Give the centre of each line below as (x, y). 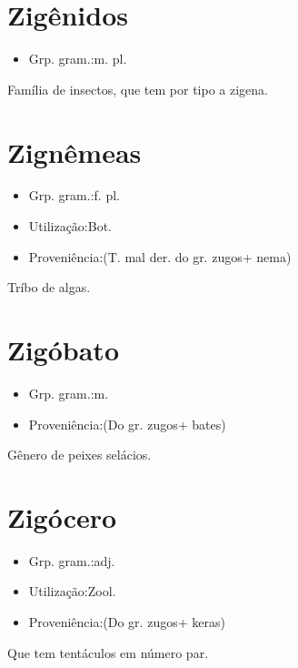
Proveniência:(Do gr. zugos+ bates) (127, 424)
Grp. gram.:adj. (72, 560)
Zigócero (62, 516)
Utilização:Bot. (70, 226)
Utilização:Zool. (72, 591)
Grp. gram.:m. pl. (78, 59)
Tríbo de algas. (49, 287)
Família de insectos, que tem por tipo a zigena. (138, 89)
